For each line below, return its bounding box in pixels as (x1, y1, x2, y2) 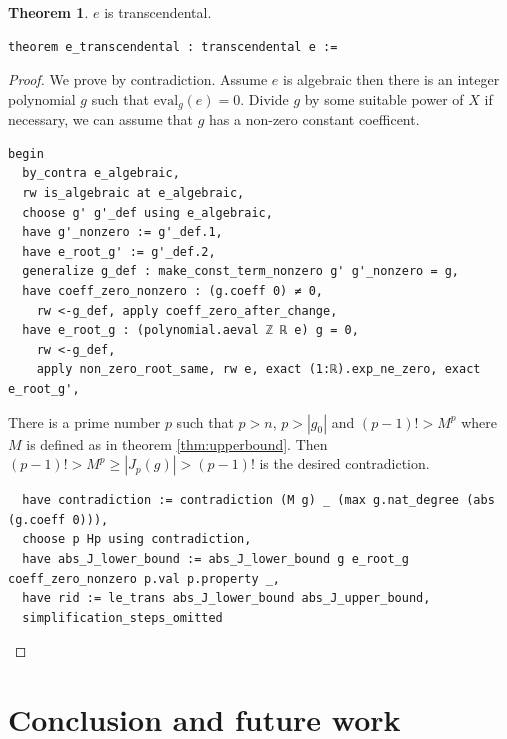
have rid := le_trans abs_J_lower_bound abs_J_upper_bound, (22, 591, 431, 606)
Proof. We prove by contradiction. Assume (8, 69, 268, 90)
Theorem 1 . (8, 2, 89, 22)
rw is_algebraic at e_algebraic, (22, 186, 245, 201)
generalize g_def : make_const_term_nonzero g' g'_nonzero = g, (22, 264, 460, 279)
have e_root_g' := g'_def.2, (22, 244, 216, 259)
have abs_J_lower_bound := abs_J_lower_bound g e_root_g (22, 551, 409, 566)
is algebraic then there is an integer (283, 69, 500, 90)
